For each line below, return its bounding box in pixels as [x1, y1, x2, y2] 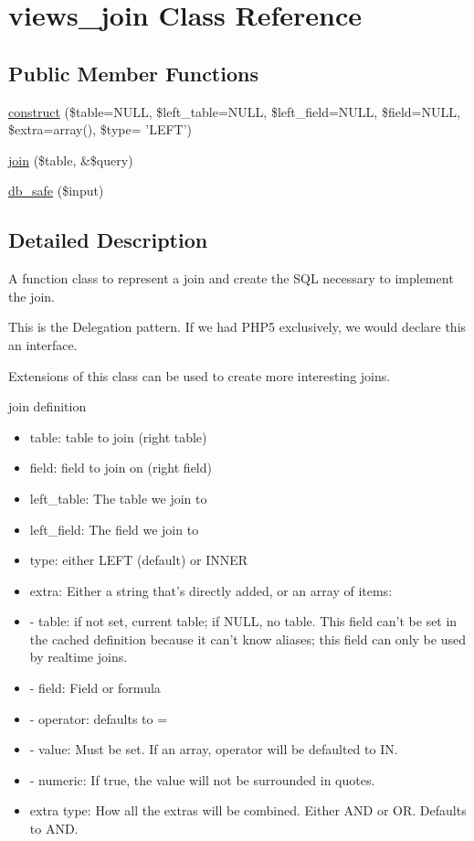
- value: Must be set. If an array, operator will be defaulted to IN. [29, 740, 398, 759]
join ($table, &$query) [8, 150, 133, 169]
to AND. [29, 819, 79, 838]
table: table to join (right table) [29, 427, 207, 446]
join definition [8, 397, 87, 416]
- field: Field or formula [29, 678, 161, 697]
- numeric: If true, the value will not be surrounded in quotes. [29, 770, 375, 789]
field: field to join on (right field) [29, 458, 212, 477]
